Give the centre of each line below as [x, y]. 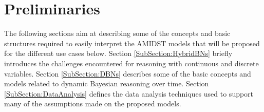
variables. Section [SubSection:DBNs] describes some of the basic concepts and [128, 73]
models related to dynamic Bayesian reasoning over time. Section [107, 83]
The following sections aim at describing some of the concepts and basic [117, 33]
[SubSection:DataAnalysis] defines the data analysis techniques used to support [129, 93]
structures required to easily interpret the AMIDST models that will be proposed [132, 43]
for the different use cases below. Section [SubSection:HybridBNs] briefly [118, 53]
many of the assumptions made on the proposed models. [93, 104]
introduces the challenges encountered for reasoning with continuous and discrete [131, 63]
